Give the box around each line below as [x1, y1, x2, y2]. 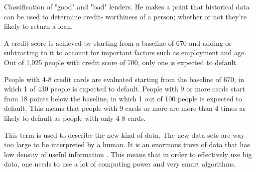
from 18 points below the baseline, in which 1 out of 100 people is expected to [4, 93, 242, 103]
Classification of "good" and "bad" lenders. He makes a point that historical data [4, 1, 250, 11]
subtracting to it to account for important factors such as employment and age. [4, 47, 247, 58]
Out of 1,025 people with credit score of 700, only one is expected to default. [4, 57, 238, 67]
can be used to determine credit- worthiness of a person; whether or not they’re [4, 11, 247, 21]
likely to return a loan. [4, 21, 73, 31]
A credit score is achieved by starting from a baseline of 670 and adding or [4, 37, 232, 48]
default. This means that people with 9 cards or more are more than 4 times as [4, 103, 246, 113]
